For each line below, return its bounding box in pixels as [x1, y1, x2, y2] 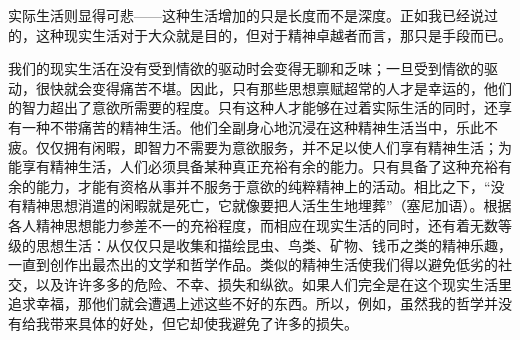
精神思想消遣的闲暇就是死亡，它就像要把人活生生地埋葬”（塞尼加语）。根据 [21, 195, 512, 216]
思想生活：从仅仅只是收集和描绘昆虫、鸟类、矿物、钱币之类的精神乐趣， [35, 234, 512, 255]
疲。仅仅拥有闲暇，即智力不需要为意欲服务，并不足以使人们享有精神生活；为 [8, 136, 512, 157]
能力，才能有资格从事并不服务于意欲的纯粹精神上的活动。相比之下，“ [35, 175, 491, 196]
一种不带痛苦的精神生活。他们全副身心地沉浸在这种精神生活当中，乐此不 [21, 116, 498, 137]
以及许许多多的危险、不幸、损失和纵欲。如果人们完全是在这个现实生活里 [35, 273, 512, 294]
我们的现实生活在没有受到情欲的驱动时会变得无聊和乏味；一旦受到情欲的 [8, 58, 484, 79]
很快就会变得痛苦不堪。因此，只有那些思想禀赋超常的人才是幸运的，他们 [35, 77, 512, 98]
